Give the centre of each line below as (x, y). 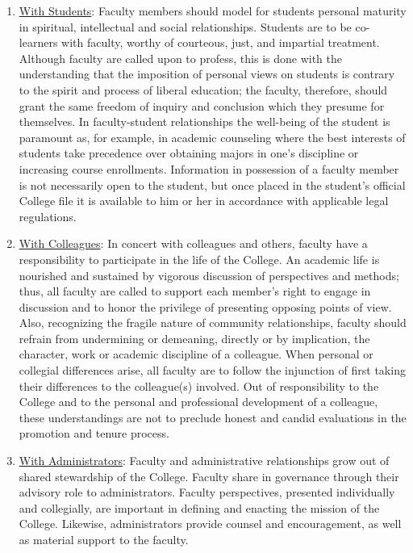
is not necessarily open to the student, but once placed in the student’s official (212, 184)
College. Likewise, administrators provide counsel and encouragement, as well (210, 524)
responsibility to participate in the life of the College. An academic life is (199, 259)
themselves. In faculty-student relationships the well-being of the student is (204, 121)
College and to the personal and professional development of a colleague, (198, 402)
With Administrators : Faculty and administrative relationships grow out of (204, 461)
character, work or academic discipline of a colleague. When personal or (196, 354)
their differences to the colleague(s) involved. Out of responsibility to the (199, 385)
